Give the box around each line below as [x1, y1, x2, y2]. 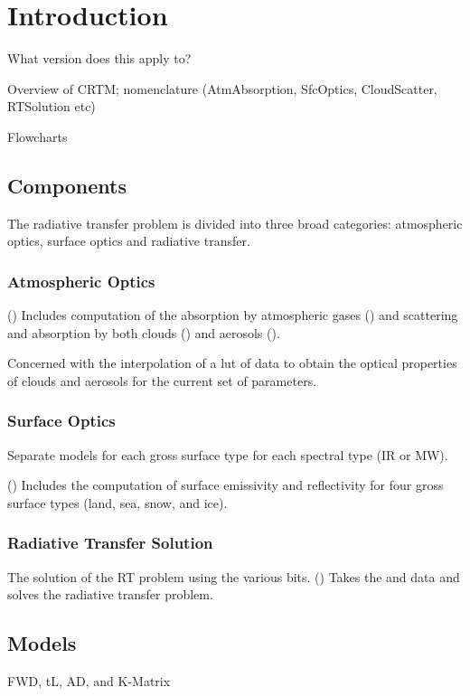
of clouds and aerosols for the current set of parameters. [7, 371, 317, 390]
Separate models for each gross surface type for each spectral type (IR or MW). [7, 445, 448, 464]
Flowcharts [7, 127, 68, 146]
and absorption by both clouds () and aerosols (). [7, 323, 280, 342]
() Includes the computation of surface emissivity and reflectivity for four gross [7, 475, 444, 494]
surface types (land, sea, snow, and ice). [7, 493, 228, 512]
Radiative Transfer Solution [7, 531, 213, 554]
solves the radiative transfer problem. [7, 585, 213, 604]
